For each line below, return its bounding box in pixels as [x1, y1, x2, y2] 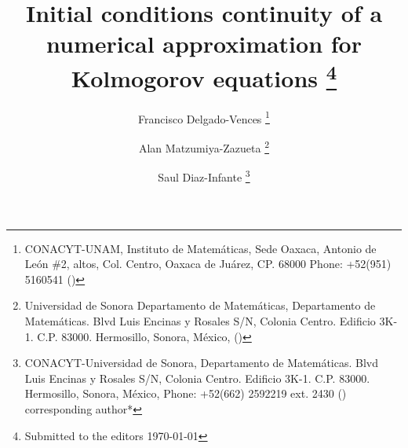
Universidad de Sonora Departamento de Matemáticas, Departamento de [24, 297, 376, 314]
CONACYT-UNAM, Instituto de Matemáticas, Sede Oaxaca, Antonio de [24, 240, 377, 256]
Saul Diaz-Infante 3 [158, 167, 250, 185]
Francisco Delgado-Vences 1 [138, 108, 270, 127]
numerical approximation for [46, 28, 362, 60]
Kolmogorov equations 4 [71, 58, 337, 94]
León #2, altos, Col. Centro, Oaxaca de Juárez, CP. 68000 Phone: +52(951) [24, 255, 392, 272]
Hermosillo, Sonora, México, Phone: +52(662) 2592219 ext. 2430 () [24, 385, 347, 402]
